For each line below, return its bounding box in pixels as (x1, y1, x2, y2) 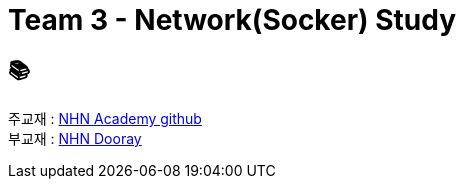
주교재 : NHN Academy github (8, 110, 202, 128)
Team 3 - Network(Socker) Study (8, 3, 457, 37)
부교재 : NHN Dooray (8, 130, 142, 148)
